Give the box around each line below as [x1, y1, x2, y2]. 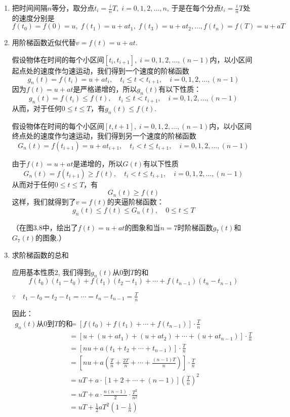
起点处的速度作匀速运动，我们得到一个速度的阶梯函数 [12, 65, 189, 76]
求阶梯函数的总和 [12, 249, 69, 260]
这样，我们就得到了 [12, 196, 76, 207]
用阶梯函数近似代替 [12, 37, 76, 48]
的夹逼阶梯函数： [107, 196, 164, 207]
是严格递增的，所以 [73, 84, 137, 94]
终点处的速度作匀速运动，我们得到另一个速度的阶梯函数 [12, 130, 196, 141]
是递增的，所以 [73, 158, 123, 168]
